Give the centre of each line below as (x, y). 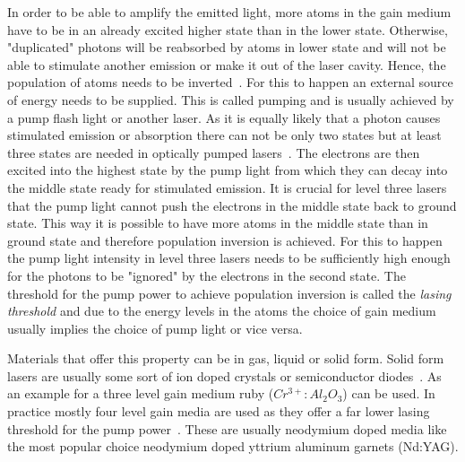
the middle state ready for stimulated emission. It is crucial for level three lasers (227, 187)
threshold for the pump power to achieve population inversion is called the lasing (229, 293)
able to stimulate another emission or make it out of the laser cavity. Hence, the (227, 64)
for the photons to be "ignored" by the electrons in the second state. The (207, 275)
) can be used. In (389, 393)
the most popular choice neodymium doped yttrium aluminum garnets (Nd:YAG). (233, 446)
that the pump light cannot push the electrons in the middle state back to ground (232, 205)
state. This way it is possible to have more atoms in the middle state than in (218, 223)
